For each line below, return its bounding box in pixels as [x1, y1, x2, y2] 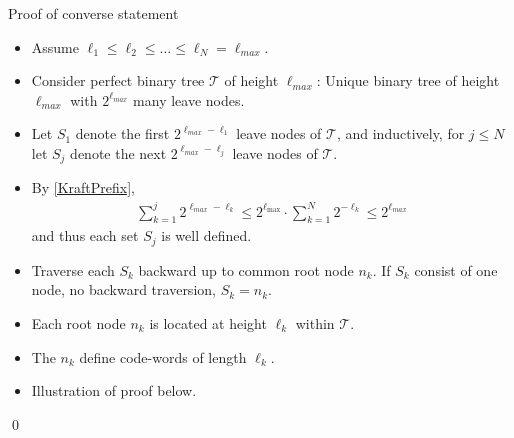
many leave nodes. [133, 89, 245, 110]
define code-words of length [79, 346, 247, 367]
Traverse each [31, 259, 115, 280]
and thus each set [31, 225, 139, 246]
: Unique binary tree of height [316, 70, 500, 91]
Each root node [31, 312, 126, 333]
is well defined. [161, 225, 252, 246]
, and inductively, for [336, 123, 465, 144]
